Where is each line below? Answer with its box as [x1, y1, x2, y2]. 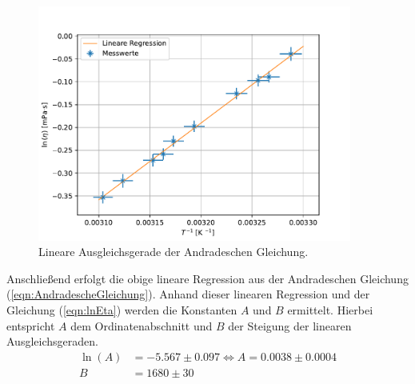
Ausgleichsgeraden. [6, 333, 98, 350]
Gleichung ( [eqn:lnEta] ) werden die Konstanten [6, 301, 237, 318]
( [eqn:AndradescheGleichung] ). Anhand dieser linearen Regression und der [6, 286, 370, 302]
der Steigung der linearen [228, 317, 352, 334]
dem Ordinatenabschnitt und [70, 317, 213, 334]
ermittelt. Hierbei [287, 301, 373, 318]
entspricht [6, 317, 55, 334]
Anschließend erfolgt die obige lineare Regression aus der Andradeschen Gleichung [6, 270, 409, 286]
